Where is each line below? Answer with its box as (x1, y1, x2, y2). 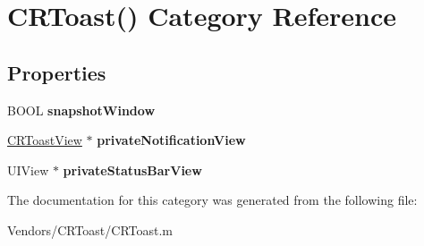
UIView (7, 160, 49, 179)
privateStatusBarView (63, 160, 202, 179)
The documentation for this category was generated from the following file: (7, 191, 418, 209)
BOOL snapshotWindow (7, 100, 156, 119)
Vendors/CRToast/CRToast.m (7, 220, 173, 239)
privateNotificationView (97, 131, 246, 149)
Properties (7, 58, 106, 86)
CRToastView (7, 131, 82, 149)
